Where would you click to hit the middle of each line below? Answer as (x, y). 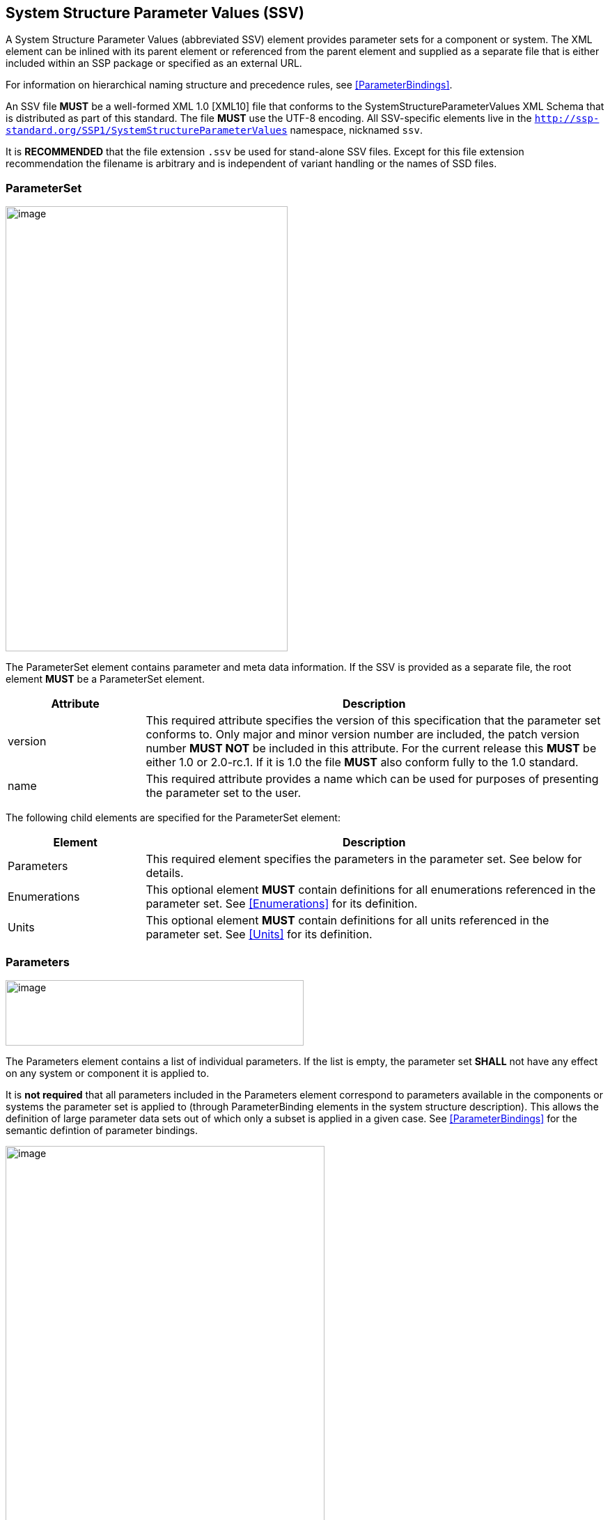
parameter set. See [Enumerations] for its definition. (282, 904)
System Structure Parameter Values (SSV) (155, 13)
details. (165, 873)
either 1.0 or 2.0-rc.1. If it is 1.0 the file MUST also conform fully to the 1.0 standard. (362, 762)
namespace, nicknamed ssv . (356, 130)
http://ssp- (567, 119)
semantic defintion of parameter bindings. (102, 1130)
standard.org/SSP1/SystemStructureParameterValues (147, 131)
